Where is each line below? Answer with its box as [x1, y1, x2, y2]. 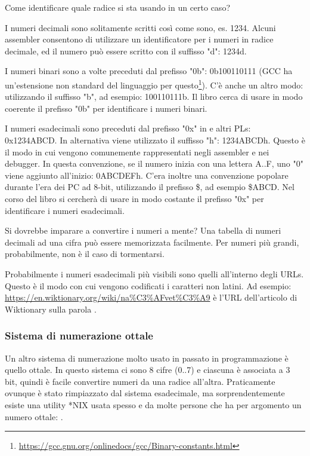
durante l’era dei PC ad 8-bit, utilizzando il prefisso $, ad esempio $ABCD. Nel [5, 180, 294, 193]
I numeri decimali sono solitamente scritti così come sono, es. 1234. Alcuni [5, 21, 276, 33]
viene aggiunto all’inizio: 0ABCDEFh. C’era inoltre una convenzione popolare [5, 169, 289, 181]
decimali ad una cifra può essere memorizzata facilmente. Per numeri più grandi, [5, 235, 299, 248]
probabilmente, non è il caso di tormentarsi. [5, 247, 165, 260]
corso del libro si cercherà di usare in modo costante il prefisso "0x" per [5, 192, 264, 204]
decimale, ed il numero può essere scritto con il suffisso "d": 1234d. [5, 44, 247, 57]
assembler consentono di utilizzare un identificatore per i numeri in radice [5, 33, 274, 45]
